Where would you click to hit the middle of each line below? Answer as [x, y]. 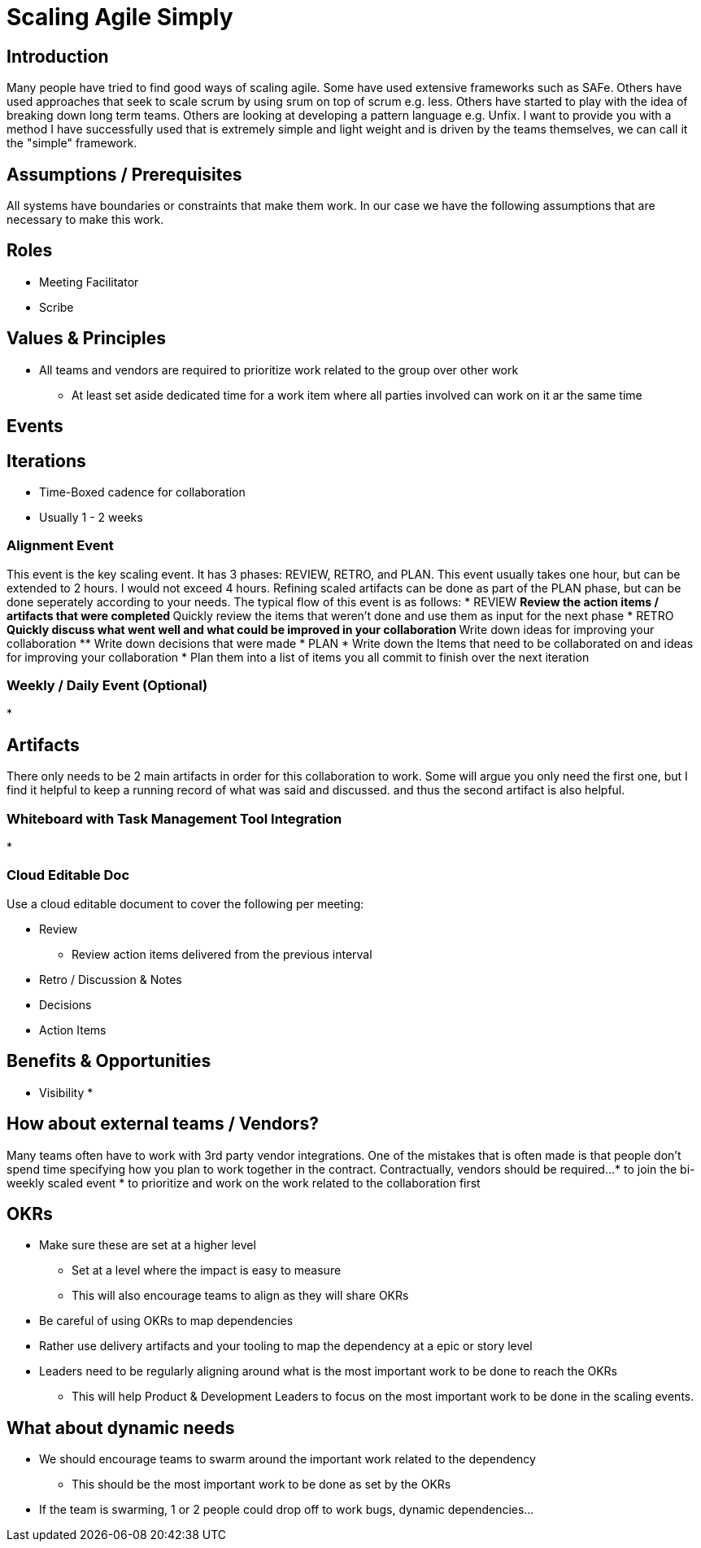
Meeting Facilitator [89, 282]
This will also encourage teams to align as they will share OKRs [240, 1296]
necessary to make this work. [85, 220]
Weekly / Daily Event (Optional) [107, 686]
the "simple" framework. [72, 143]
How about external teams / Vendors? [163, 1124]
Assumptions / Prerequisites [124, 174]
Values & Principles [86, 339]
